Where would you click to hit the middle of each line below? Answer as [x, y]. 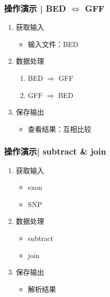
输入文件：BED [53, 44]
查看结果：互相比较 [60, 129]
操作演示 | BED [35, 8]
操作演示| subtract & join [55, 151]
